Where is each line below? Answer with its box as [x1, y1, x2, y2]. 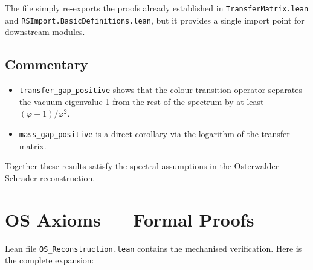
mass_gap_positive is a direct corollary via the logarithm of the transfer [19, 127, 290, 140]
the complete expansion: [5, 254, 94, 266]
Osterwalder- [234, 159, 282, 172]
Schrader [5, 171, 37, 184]
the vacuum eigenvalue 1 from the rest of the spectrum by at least [19, 95, 264, 108]
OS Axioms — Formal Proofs [5, 207, 254, 231]
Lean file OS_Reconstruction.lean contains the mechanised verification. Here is [5, 242, 302, 254]
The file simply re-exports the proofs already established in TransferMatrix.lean [5, 2, 309, 14]
